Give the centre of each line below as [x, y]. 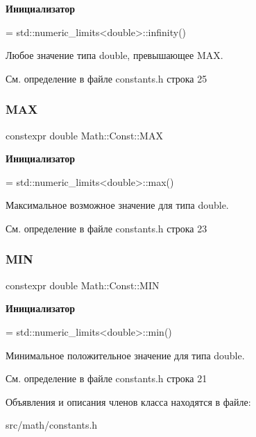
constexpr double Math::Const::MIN [83, 285]
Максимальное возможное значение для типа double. [117, 205]
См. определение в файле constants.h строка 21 [106, 378]
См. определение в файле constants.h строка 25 [106, 78]
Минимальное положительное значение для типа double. [125, 355]
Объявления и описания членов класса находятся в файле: [128, 401]
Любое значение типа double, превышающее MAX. [114, 55]
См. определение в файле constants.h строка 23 [106, 228]
